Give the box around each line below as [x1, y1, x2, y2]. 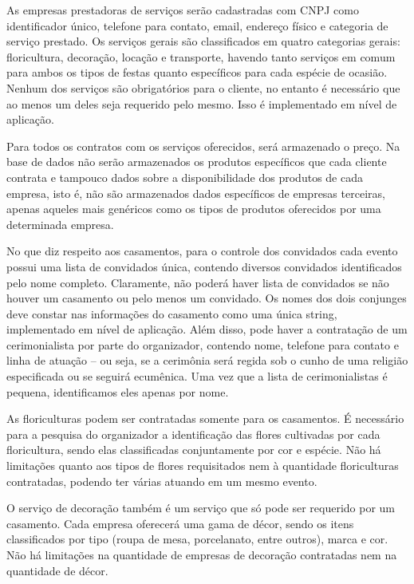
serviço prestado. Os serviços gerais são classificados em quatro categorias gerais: [6, 33, 400, 49]
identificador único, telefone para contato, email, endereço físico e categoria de [6, 17, 388, 34]
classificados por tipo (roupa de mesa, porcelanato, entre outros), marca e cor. [6, 531, 388, 547]
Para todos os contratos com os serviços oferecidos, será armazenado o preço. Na [6, 137, 400, 154]
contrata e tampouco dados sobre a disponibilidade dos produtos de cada [6, 168, 363, 185]
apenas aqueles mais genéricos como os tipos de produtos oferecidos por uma [6, 200, 381, 217]
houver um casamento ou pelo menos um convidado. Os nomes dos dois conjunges [6, 290, 407, 306]
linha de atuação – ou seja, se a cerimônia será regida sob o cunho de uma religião [6, 352, 408, 369]
